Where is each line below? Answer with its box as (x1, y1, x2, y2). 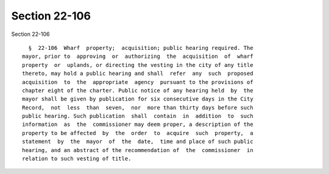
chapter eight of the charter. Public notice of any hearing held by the (22, 87, 253, 94)
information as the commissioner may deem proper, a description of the (22, 121, 253, 128)
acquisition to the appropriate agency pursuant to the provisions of (22, 78, 253, 85)
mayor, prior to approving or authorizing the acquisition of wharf (22, 53, 253, 60)
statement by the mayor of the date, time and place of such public (22, 138, 253, 145)
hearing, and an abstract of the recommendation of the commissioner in (22, 147, 253, 153)
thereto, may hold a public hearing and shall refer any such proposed (22, 70, 253, 77)
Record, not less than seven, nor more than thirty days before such (22, 104, 253, 111)
